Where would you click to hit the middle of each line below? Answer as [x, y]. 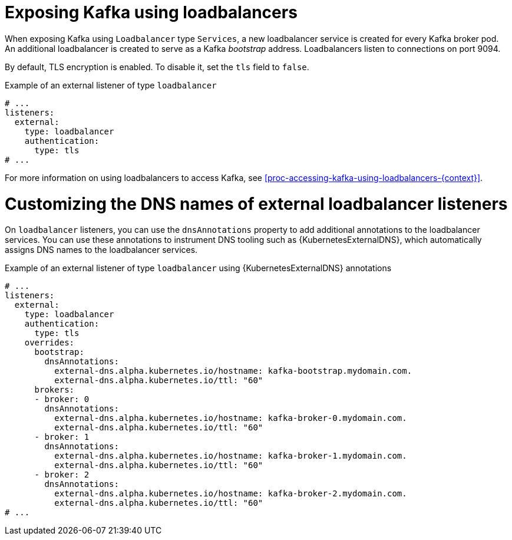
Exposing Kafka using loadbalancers [151, 12]
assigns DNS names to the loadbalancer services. [101, 250]
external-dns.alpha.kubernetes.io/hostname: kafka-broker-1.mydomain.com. [231, 456]
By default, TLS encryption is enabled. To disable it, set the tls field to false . [157, 67]
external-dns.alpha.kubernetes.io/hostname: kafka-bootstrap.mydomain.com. [233, 371]
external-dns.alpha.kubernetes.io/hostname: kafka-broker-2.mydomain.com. [231, 494]
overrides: [49, 343]
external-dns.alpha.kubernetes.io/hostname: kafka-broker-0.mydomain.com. [231, 418]
